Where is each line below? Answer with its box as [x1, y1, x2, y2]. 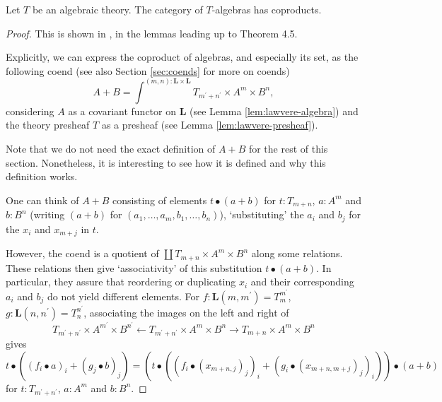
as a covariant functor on [68, 103, 176, 118]
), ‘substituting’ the [219, 207, 304, 222]
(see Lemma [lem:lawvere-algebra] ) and [190, 103, 359, 118]
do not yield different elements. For [47, 288, 200, 303]
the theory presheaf [6, 117, 90, 132]
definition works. [6, 169, 78, 184]
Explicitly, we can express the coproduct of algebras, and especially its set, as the [6, 49, 359, 64]
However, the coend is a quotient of [6, 246, 159, 261]
